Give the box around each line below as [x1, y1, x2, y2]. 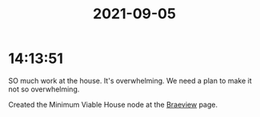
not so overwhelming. [8, 84, 80, 94]
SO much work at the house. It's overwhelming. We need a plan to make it [8, 76, 252, 85]
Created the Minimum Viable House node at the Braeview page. [8, 99, 218, 109]
